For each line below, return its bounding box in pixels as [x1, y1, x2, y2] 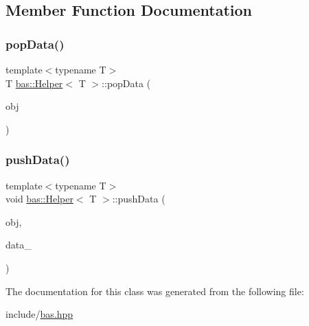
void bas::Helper [5, 191, 73, 206]
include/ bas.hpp [5, 307, 73, 321]
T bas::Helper [5, 75, 63, 90]
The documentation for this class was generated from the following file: [5, 283, 304, 298]
